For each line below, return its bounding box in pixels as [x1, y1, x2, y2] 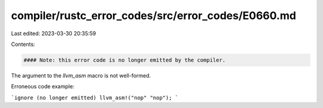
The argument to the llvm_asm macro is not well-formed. [11, 72, 151, 79]
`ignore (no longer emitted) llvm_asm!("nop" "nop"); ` [11, 94, 179, 101]
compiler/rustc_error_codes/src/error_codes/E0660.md [11, 9, 296, 22]
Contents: [11, 41, 35, 48]
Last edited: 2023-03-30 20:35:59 [11, 30, 96, 37]
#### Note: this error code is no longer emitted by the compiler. [23, 57, 226, 63]
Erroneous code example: [11, 83, 75, 90]
